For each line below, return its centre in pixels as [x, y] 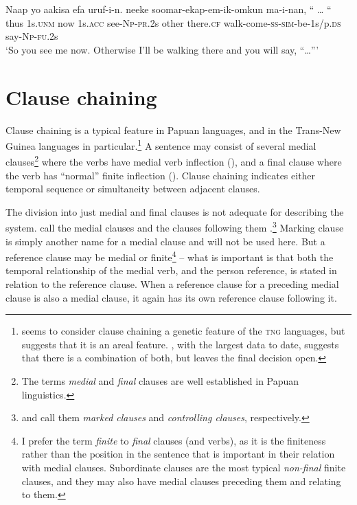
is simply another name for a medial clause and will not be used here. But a [165, 241]
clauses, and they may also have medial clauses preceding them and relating [181, 481]
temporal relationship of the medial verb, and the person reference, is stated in [171, 270]
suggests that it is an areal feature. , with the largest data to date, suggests [180, 344]
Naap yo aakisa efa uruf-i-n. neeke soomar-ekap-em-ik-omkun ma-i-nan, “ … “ [169, 9]
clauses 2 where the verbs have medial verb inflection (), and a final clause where [174, 160]
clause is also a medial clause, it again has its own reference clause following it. [171, 297]
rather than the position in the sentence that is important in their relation [178, 454]
